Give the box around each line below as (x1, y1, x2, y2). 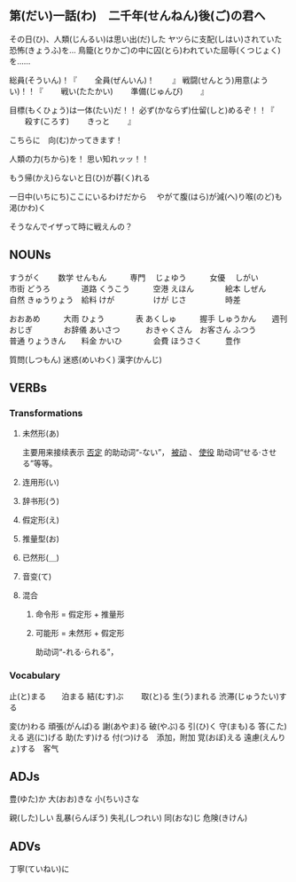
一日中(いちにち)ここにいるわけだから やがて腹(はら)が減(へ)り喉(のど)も (9, 191, 283, 201)
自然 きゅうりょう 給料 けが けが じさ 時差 (9, 294, 241, 304)
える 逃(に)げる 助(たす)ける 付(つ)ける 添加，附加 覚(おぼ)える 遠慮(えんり (9, 731, 286, 743)
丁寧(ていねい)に (9, 863, 70, 874)
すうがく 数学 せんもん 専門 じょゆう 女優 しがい (9, 272, 259, 282)
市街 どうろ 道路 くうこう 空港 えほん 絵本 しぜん (9, 283, 267, 294)
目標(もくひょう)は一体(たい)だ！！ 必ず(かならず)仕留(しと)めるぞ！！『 (9, 105, 275, 115)
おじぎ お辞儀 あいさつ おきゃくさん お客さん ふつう (9, 324, 257, 335)
